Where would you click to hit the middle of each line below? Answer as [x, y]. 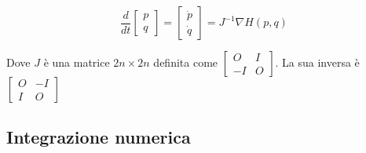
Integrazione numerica [99, 137]
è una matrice [77, 62]
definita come [186, 62]
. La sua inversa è [317, 62]
